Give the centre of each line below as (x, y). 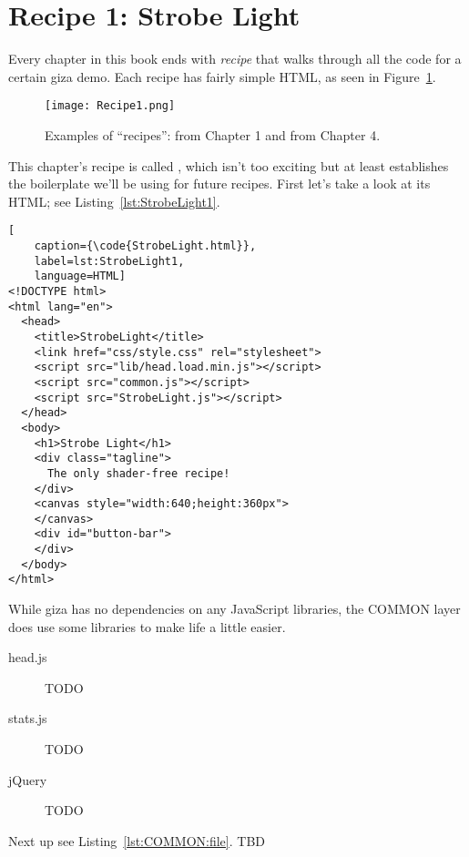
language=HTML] (80, 276)
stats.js (28, 718)
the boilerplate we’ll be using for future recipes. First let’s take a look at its (219, 184)
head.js (28, 657)
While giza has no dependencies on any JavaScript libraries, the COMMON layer (234, 609)
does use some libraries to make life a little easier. (147, 626)
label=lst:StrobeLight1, (109, 261)
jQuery (28, 779)
